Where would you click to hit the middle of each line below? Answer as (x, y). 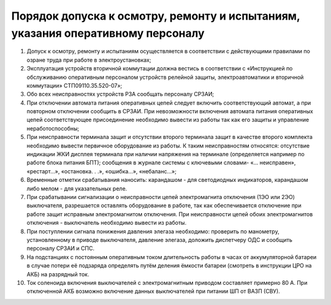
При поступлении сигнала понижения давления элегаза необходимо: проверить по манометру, (153, 231)
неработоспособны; (53, 128)
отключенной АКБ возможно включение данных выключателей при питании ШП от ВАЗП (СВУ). (153, 292)
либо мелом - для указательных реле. (77, 188)
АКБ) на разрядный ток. (58, 274)
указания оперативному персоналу (108, 33)
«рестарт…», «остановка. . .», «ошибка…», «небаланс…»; (102, 171)
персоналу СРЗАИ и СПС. (61, 249)
